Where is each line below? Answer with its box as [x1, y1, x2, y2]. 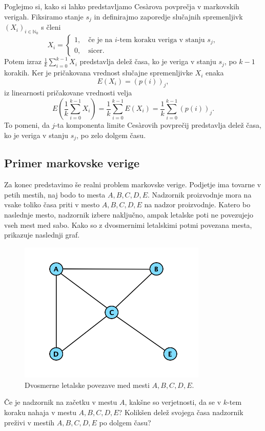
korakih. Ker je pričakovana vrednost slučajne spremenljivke [4, 67, 193, 78]
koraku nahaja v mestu [4, 407, 76, 418]
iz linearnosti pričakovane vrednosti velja [4, 87, 132, 98]
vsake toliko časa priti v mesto [4, 199, 100, 210]
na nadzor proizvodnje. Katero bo [144, 199, 251, 210]
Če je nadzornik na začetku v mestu [4, 397, 117, 407]
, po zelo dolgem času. [76, 129, 146, 140]
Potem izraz [4, 56, 42, 67]
